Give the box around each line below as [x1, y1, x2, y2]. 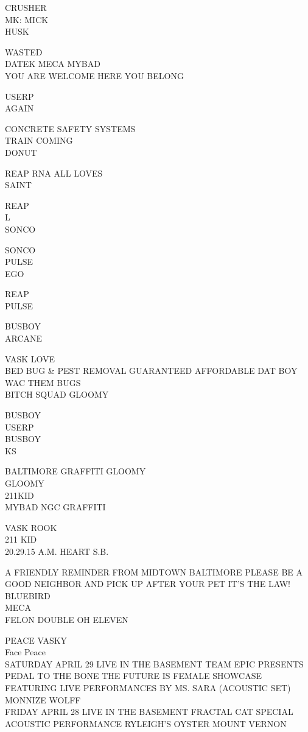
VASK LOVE [5, 352, 55, 365]
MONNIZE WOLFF [5, 693, 81, 706]
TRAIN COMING [5, 134, 73, 147]
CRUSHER [5, 1, 47, 13]
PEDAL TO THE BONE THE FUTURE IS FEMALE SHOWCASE [5, 669, 262, 682]
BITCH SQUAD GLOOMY [5, 388, 109, 401]
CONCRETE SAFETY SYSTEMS [5, 122, 136, 135]
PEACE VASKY [5, 633, 68, 646]
